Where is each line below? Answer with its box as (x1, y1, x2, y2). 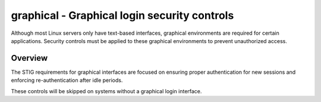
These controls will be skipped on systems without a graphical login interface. (11, 87, 202, 94)
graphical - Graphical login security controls (11, 9, 234, 22)
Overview (11, 53, 48, 63)
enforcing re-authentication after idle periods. (11, 77, 123, 84)
